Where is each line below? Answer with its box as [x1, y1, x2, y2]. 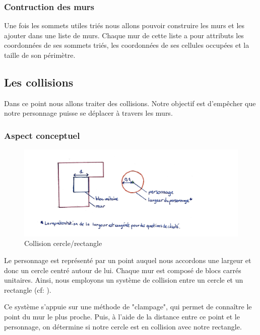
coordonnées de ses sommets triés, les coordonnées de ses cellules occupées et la [4, 40, 249, 50]
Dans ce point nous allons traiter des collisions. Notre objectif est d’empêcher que [4, 98, 256, 108]
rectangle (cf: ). [4, 284, 51, 295]
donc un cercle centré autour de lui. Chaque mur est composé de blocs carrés [4, 265, 241, 275]
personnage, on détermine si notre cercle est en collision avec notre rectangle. [4, 321, 242, 331]
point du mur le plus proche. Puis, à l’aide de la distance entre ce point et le [4, 311, 240, 322]
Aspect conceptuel [4, 129, 80, 141]
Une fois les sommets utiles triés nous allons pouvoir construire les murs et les [4, 20, 245, 31]
